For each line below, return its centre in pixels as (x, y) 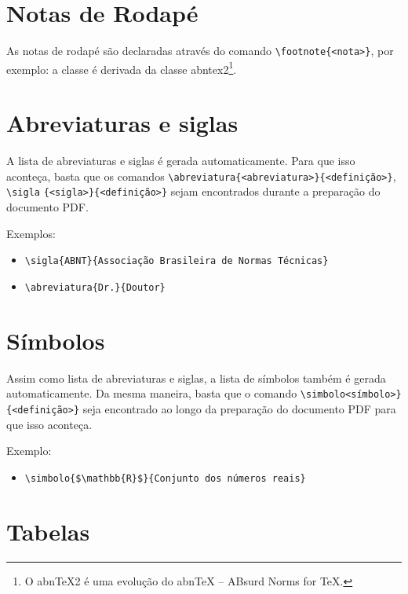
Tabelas (48, 531)
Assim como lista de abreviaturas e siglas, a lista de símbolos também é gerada (196, 378)
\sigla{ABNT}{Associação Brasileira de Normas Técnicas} (177, 261)
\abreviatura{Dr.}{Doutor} (95, 287)
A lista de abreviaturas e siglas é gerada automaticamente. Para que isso (181, 161)
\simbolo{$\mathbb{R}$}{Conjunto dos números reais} (165, 478)
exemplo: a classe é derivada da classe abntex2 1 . (122, 68)
